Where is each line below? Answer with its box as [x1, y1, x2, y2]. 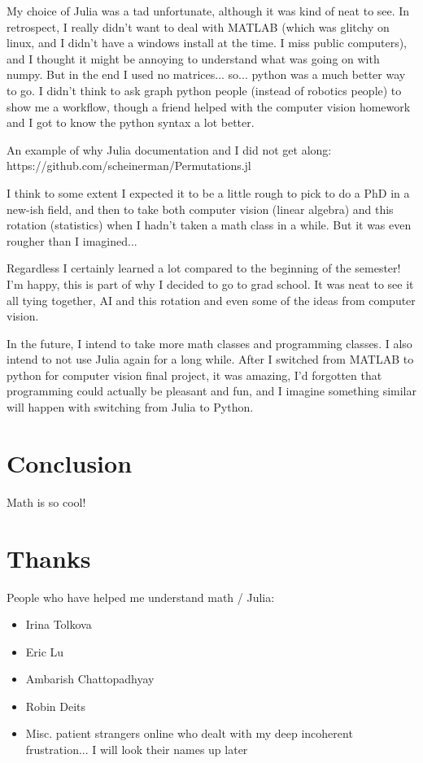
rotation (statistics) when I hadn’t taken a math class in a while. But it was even [7, 216, 412, 233]
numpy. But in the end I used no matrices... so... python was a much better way [7, 66, 406, 83]
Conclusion [7, 446, 133, 479]
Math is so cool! [7, 493, 86, 510]
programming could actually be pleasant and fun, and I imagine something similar [7, 382, 416, 399]
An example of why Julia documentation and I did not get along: [7, 141, 332, 158]
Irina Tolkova [25, 616, 92, 633]
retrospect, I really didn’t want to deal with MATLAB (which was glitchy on [7, 18, 390, 35]
